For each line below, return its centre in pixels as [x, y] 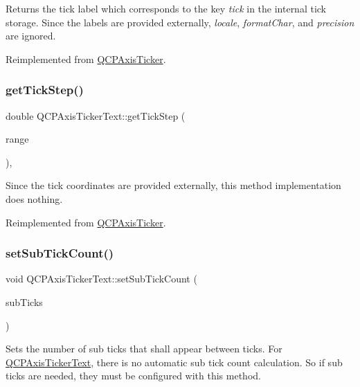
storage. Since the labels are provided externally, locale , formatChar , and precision [180, 22]
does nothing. [34, 198]
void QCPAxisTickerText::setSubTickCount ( [101, 279]
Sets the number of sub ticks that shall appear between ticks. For [144, 349]
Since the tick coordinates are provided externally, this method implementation [173, 185]
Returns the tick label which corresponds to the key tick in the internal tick [166, 8]
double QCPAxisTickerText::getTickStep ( [96, 115]
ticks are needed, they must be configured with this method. [133, 376]
